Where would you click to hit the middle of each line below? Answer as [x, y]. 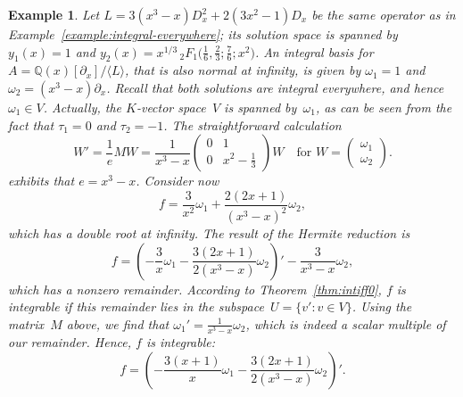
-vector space [171, 107]
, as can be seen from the [384, 107]
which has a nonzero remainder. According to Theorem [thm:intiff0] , [195, 289]
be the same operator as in [384, 14]
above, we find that [118, 323]
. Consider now [178, 181]
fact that [31, 124]
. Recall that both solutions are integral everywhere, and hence [275, 87]
